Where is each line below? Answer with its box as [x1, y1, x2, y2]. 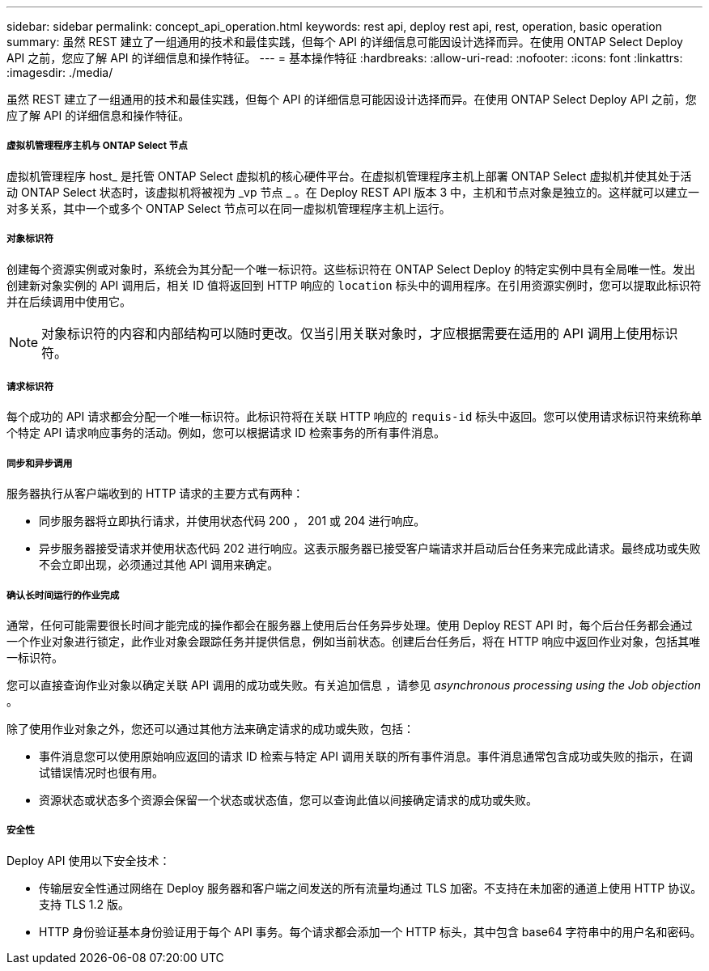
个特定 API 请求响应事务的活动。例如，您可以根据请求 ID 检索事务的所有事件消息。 [6, 426, 445, 440]
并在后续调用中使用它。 [6, 294, 131, 308]
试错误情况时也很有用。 [39, 765, 163, 779]
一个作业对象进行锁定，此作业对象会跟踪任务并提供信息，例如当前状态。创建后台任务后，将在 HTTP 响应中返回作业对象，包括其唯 [6, 634, 701, 648]
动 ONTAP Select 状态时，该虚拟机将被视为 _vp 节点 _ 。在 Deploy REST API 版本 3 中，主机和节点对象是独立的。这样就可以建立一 [6, 184, 699, 199]
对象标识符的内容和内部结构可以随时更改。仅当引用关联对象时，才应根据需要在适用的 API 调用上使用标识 [41, 324, 678, 341]
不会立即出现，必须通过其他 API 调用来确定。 [39, 558, 279, 572]
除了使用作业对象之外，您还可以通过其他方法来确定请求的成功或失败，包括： [6, 721, 414, 736]
